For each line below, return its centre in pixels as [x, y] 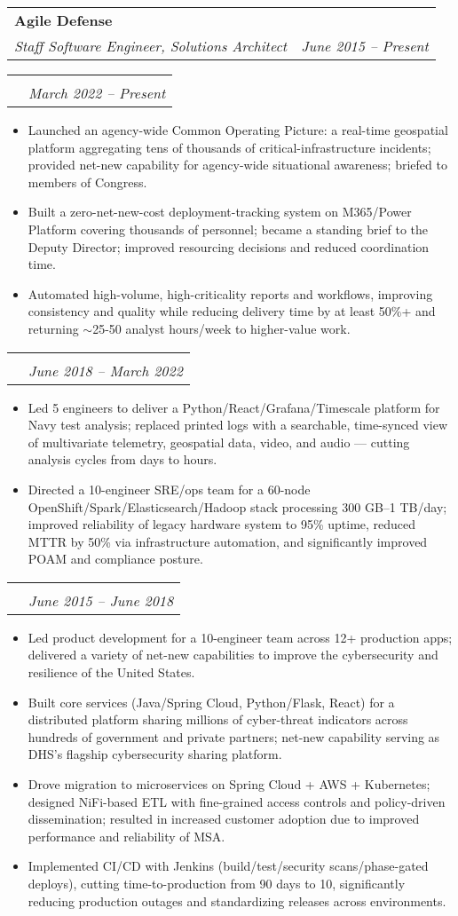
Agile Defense [63, 20]
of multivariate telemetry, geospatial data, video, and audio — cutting [219, 442]
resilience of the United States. [111, 672]
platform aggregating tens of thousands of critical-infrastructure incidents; [229, 147]
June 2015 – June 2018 [101, 600]
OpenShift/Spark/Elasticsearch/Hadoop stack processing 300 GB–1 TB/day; [237, 506]
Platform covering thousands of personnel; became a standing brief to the [228, 229]
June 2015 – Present [365, 46]
